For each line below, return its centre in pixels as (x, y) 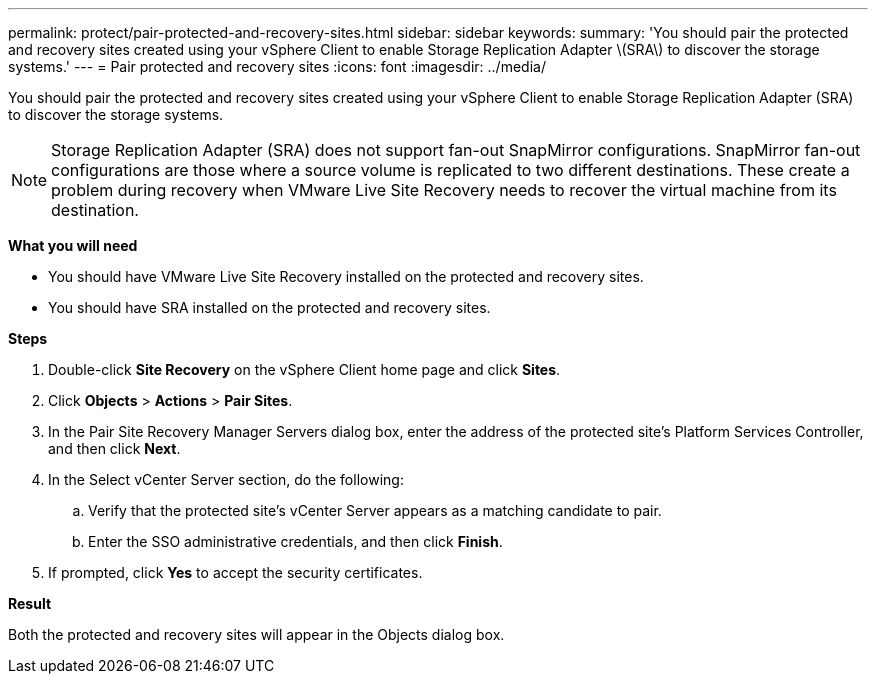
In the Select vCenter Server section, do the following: (226, 479)
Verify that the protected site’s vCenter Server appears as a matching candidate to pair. (375, 510)
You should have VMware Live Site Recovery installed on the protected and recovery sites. (346, 276)
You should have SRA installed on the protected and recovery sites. (269, 307)
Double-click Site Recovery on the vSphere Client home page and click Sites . (304, 369)
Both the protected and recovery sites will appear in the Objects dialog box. (256, 634)
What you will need (73, 245)
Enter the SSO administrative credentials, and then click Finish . (295, 541)
